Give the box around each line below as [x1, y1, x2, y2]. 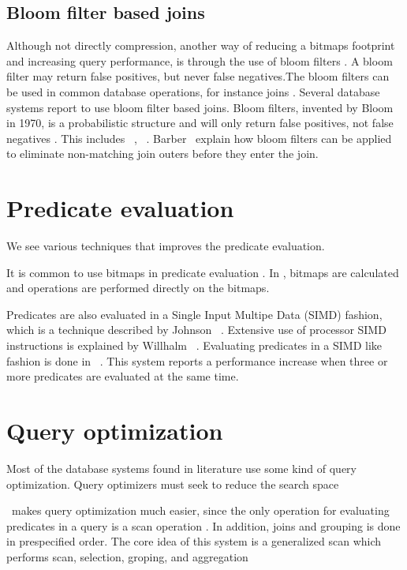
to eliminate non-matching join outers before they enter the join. [6, 145, 319, 162]
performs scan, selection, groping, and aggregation [6, 548, 248, 564]
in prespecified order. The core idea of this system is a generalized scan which [6, 533, 382, 549]
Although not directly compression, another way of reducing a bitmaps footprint [6, 37, 395, 54]
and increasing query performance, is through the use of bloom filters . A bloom [6, 52, 393, 69]
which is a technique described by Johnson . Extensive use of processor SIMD [6, 321, 386, 338]
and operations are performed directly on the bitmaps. [6, 279, 270, 296]
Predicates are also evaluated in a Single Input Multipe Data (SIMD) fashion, [6, 306, 383, 322]
